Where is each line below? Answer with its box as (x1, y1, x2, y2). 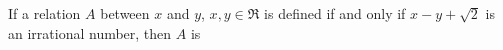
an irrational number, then (8, 22, 172, 43)
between (100, 3, 150, 23)
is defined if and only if (264, 3, 406, 23)
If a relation (8, 3, 81, 23)
